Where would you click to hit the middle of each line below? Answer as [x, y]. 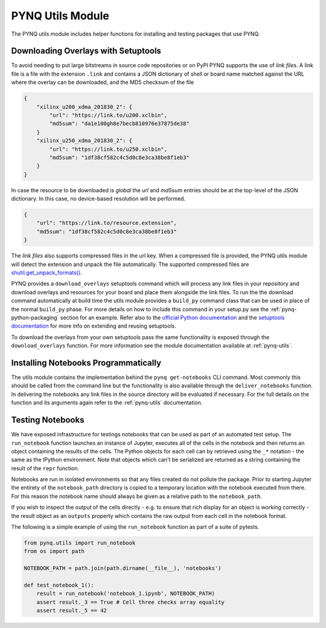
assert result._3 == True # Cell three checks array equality [130, 602]
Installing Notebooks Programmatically [86, 363]
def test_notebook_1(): [59, 585]
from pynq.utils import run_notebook [80, 543]
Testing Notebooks [48, 420]
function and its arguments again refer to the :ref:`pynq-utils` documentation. [107, 403]
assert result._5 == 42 [72, 611]
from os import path [54, 551]
